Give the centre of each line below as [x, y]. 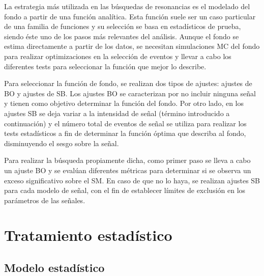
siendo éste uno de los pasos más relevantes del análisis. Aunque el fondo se [122, 36]
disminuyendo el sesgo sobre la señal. [62, 143]
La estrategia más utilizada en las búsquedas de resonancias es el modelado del [127, 6]
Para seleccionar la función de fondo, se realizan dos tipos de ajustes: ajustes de [128, 83]
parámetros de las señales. [45, 200]
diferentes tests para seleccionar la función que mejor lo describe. [105, 66]
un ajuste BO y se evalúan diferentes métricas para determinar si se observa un [128, 170]
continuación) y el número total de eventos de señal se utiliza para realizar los [125, 123]
